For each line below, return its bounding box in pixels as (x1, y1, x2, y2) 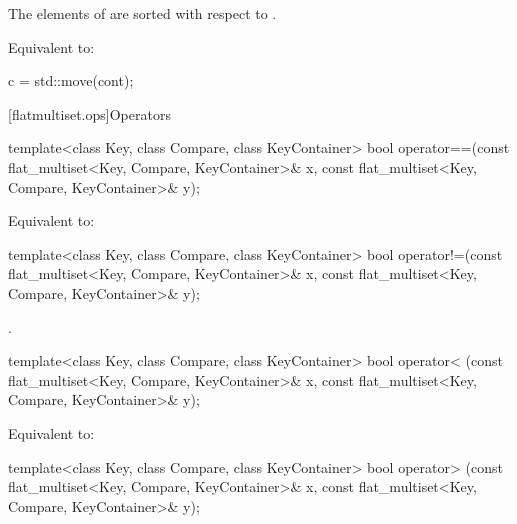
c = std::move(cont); (8, 70, 134, 91)
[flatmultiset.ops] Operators (8, 103, 171, 124)
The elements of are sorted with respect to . (8, 3, 277, 23)
